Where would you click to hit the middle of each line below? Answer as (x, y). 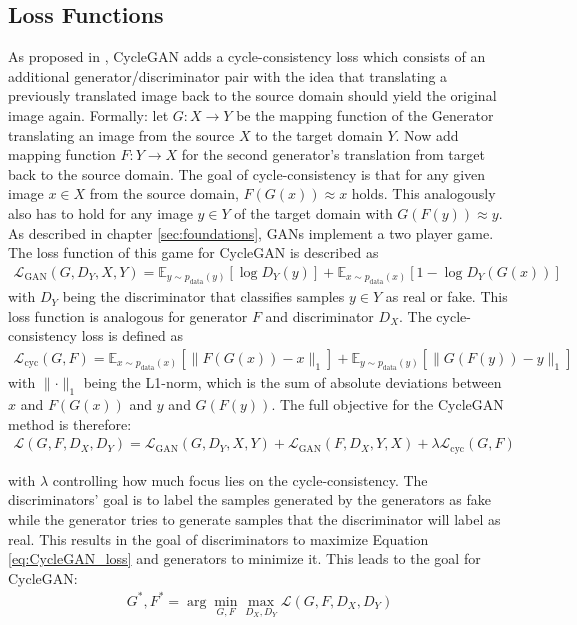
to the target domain (319, 134)
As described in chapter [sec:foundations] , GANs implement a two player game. (251, 232)
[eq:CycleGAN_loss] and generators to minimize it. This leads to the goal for (244, 558)
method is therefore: (70, 423)
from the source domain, (164, 193)
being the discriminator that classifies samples (203, 296)
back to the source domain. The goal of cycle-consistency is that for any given (247, 173)
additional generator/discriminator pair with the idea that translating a (228, 75)
